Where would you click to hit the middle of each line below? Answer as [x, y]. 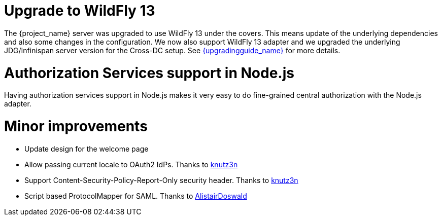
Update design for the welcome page [87, 149]
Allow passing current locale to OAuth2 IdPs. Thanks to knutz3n [131, 164]
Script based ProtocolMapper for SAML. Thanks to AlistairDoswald [136, 196]
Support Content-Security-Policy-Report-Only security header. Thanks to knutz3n [161, 180]
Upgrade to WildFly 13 [80, 11]
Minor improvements [76, 126]
